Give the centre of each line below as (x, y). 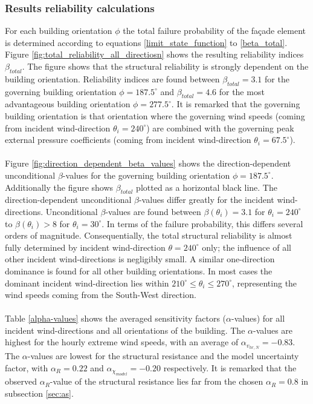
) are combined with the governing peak (220, 127)
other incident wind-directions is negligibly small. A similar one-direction (140, 259)
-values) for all (258, 318)
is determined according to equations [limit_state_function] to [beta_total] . (146, 42)
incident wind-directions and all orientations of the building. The (125, 330)
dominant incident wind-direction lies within (87, 283)
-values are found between (153, 211)
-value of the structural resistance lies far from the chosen (156, 381)
